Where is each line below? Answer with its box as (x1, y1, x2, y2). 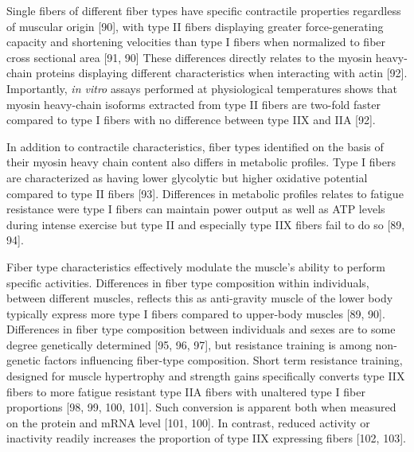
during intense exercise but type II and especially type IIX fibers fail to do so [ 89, (6, 216, 405, 232)
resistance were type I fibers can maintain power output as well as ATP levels (6, 201, 385, 217)
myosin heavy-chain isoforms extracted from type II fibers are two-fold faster (6, 95, 381, 112)
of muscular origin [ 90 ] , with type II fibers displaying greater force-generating (6, 18, 384, 34)
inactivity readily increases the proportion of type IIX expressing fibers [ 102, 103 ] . (6, 430, 406, 446)
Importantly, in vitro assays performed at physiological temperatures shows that (6, 80, 397, 96)
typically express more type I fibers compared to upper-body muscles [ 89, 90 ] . (6, 305, 385, 321)
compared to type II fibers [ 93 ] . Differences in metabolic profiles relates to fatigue (6, 185, 404, 201)
